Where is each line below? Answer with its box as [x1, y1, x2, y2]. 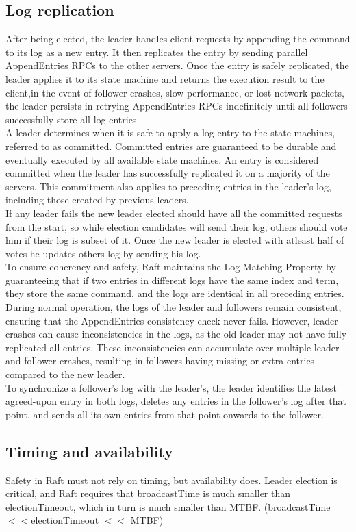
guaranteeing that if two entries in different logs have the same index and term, [5, 273, 339, 287]
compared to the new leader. [5, 367, 125, 381]
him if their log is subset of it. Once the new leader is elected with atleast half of [5, 233, 344, 247]
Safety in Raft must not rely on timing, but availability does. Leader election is [5, 472, 338, 487]
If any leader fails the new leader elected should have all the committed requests [5, 205, 342, 220]
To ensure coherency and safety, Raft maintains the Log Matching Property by [5, 259, 336, 274]
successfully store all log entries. [5, 112, 140, 126]
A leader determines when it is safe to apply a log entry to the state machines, [5, 125, 335, 140]
